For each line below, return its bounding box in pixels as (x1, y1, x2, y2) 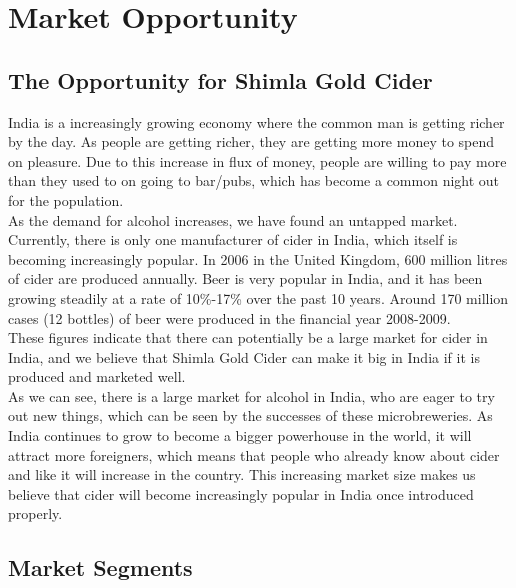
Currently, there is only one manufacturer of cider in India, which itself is (8, 229, 458, 250)
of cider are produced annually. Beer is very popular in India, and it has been (8, 268, 483, 289)
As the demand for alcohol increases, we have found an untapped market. (8, 209, 458, 230)
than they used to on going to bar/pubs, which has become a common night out (8, 170, 500, 191)
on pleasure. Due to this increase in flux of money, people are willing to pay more (8, 150, 507, 171)
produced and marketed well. (8, 366, 186, 387)
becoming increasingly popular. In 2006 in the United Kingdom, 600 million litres (8, 248, 508, 269)
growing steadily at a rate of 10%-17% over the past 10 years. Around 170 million (8, 287, 509, 308)
